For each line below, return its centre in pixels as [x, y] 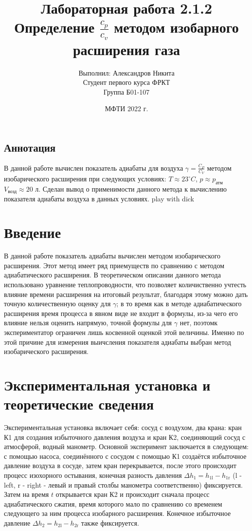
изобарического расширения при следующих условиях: [85, 179]
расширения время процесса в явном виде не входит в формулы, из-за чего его [121, 313]
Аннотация [30, 147]
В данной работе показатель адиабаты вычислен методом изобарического [112, 256]
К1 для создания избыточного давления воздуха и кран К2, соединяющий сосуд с [125, 437]
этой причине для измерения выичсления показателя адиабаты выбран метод [117, 342]
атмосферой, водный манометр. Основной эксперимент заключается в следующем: [126, 446]
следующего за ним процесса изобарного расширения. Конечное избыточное [117, 513]
